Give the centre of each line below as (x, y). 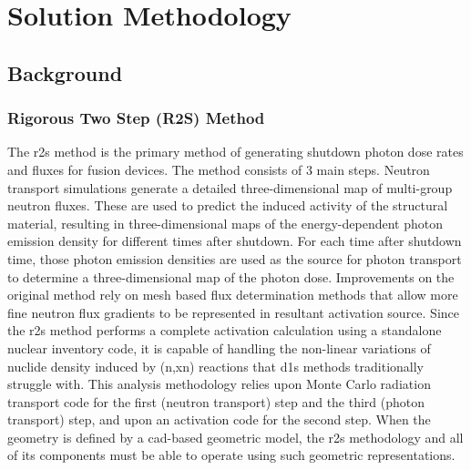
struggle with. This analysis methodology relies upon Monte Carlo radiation (219, 384)
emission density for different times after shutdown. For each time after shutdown (235, 241)
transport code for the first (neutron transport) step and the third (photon (216, 401)
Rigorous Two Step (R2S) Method (136, 118)
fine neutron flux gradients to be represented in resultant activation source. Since (234, 312)
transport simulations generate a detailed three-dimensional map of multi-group (230, 187)
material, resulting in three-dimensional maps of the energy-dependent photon (225, 223)
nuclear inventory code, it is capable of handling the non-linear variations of (219, 347)
